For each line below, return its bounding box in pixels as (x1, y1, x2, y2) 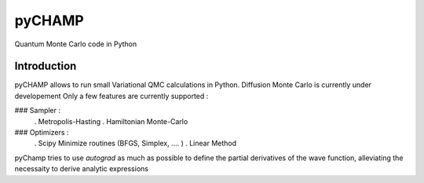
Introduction (14, 60, 77, 73)
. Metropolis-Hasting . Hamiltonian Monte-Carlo (34, 116, 188, 126)
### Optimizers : (14, 128, 69, 137)
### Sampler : (14, 106, 61, 115)
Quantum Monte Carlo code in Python (14, 39, 137, 49)
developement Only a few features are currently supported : (14, 91, 209, 101)
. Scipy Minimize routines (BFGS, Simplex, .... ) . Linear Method (34, 138, 237, 148)
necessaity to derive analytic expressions (14, 164, 149, 174)
